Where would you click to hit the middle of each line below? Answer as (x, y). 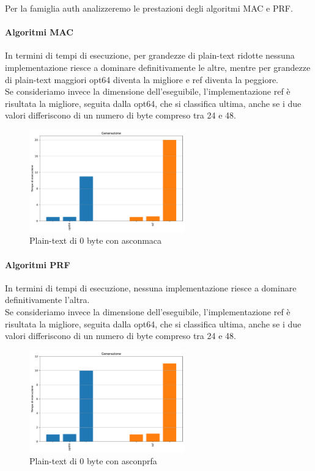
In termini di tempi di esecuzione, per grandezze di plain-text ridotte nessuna (150, 55)
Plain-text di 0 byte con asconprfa (93, 461)
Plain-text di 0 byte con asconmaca (96, 240)
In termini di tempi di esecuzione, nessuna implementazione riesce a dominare (151, 287)
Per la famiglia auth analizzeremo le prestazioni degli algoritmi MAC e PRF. (149, 8)
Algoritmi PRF (38, 264)
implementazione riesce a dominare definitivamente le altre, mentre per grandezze (158, 67)
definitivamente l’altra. (47, 300)
